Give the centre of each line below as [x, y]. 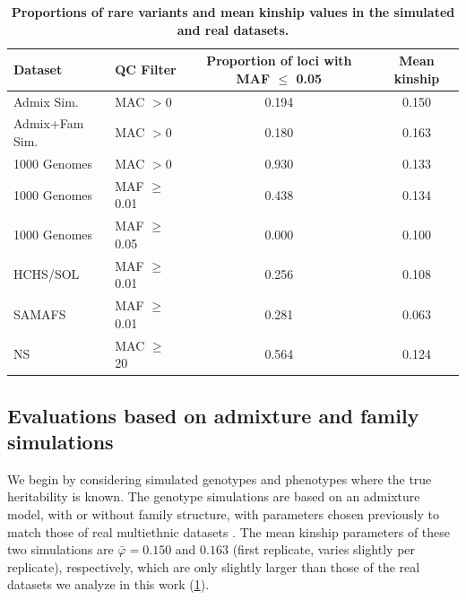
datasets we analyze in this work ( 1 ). [108, 584]
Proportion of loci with [279, 61]
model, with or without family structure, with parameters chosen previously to [224, 513]
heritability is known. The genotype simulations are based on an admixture [214, 496]
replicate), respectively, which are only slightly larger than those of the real [214, 566]
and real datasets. [233, 29]
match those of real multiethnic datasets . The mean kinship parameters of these [229, 531]
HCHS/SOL [47, 274]
